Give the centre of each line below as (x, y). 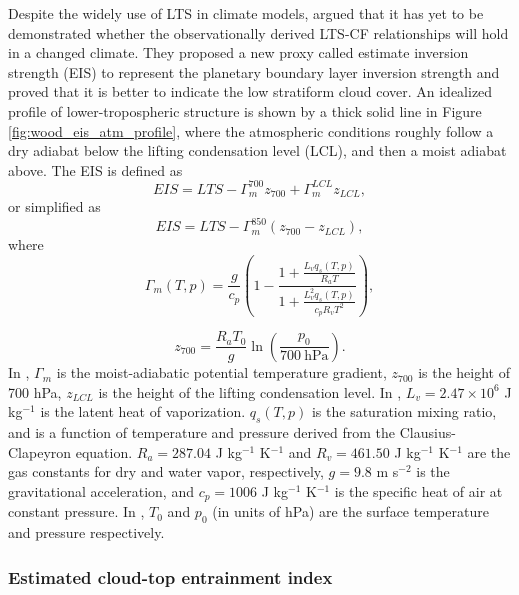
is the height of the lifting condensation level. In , (250, 391)
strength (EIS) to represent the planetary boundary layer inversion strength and (254, 71)
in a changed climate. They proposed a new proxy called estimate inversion (238, 52)
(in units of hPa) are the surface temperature (350, 511)
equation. (104, 451)
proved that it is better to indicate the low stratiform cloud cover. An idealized (250, 91)
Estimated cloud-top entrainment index (170, 576)
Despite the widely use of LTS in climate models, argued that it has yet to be (246, 13)
